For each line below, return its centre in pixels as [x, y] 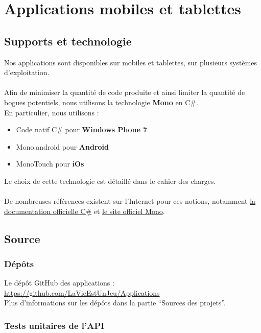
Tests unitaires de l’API [54, 325]
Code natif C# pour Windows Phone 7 [82, 129]
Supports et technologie [68, 41]
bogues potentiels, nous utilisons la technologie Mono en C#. [101, 102]
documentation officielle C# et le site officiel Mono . [85, 211]
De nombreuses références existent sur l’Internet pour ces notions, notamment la [130, 201]
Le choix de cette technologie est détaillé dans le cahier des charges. [110, 181]
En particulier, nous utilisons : [52, 112]
